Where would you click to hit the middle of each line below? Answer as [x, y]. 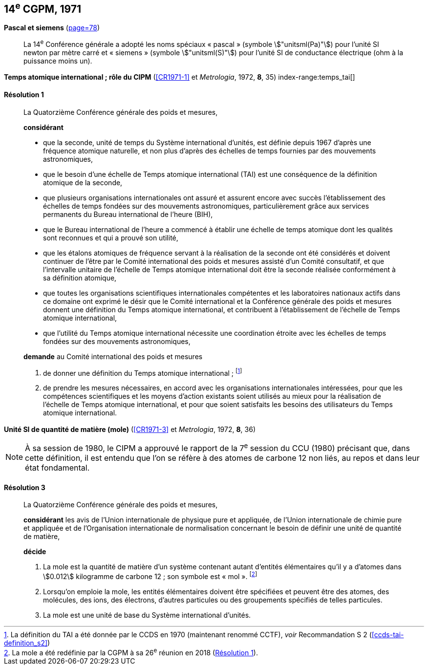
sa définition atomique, [80, 278]
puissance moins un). [58, 61]
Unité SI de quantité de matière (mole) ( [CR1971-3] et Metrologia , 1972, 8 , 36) [130, 429]
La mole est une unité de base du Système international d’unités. [147, 615]
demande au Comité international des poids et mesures [113, 356]
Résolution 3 [25, 487]
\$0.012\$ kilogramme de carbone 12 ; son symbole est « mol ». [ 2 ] [150, 576]
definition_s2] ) [27, 643]
